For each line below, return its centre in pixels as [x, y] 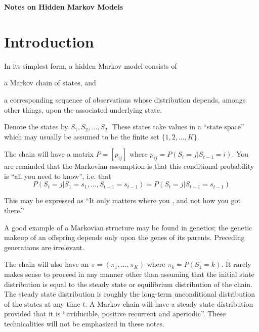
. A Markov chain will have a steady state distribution [169, 303]
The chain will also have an [47, 264]
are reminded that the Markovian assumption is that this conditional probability [129, 166]
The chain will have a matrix [49, 154]
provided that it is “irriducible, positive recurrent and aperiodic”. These [115, 314]
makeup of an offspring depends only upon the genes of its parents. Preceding [124, 237]
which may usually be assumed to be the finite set [82, 136]
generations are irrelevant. [44, 247]
